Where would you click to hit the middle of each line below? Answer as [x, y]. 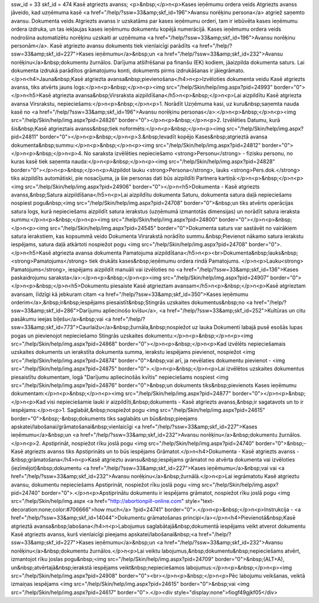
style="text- [200, 501]
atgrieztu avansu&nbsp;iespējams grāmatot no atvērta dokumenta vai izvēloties [198, 460]
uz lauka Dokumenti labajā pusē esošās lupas [248, 327]
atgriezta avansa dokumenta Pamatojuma [103, 253]
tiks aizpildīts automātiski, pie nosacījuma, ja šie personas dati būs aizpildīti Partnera [114, 178]
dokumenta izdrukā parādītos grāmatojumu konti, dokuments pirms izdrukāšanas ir [112, 70]
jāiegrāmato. [230, 70]
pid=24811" [25, 137]
